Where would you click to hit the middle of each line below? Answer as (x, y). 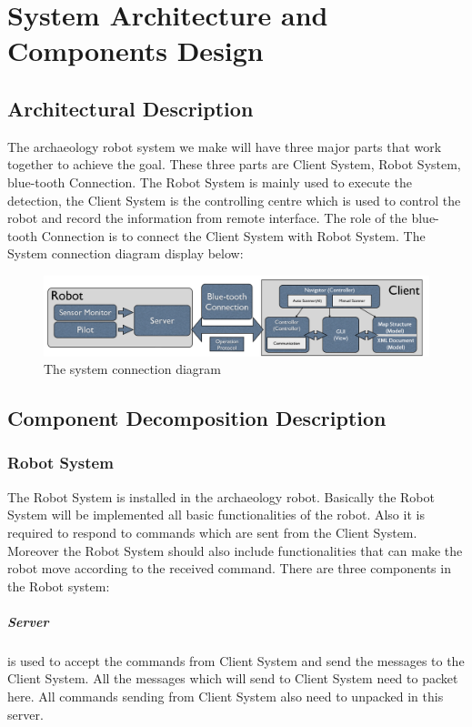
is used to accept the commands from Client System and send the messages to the (236, 660)
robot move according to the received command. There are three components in (229, 568)
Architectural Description (131, 108)
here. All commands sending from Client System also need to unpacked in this (226, 697)
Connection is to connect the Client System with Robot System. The (233, 235)
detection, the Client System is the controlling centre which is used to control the (234, 200)
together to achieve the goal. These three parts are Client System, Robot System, (234, 164)
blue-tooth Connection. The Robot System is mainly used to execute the (210, 182)
